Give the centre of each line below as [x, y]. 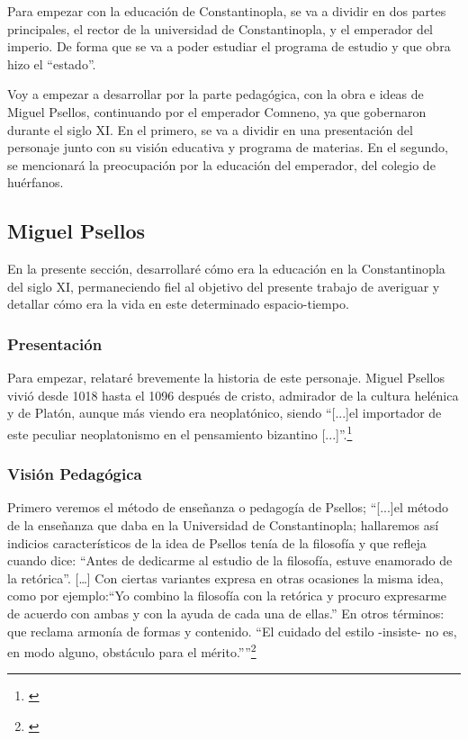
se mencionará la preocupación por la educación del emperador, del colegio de [221, 164]
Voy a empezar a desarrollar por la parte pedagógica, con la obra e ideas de [216, 94]
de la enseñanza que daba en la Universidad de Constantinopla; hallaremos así [223, 524]
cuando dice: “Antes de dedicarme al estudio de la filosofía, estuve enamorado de [230, 560]
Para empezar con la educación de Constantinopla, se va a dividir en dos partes [227, 11]
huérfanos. [36, 182]
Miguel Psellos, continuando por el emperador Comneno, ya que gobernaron [217, 111]
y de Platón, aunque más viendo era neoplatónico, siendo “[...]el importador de [225, 413]
